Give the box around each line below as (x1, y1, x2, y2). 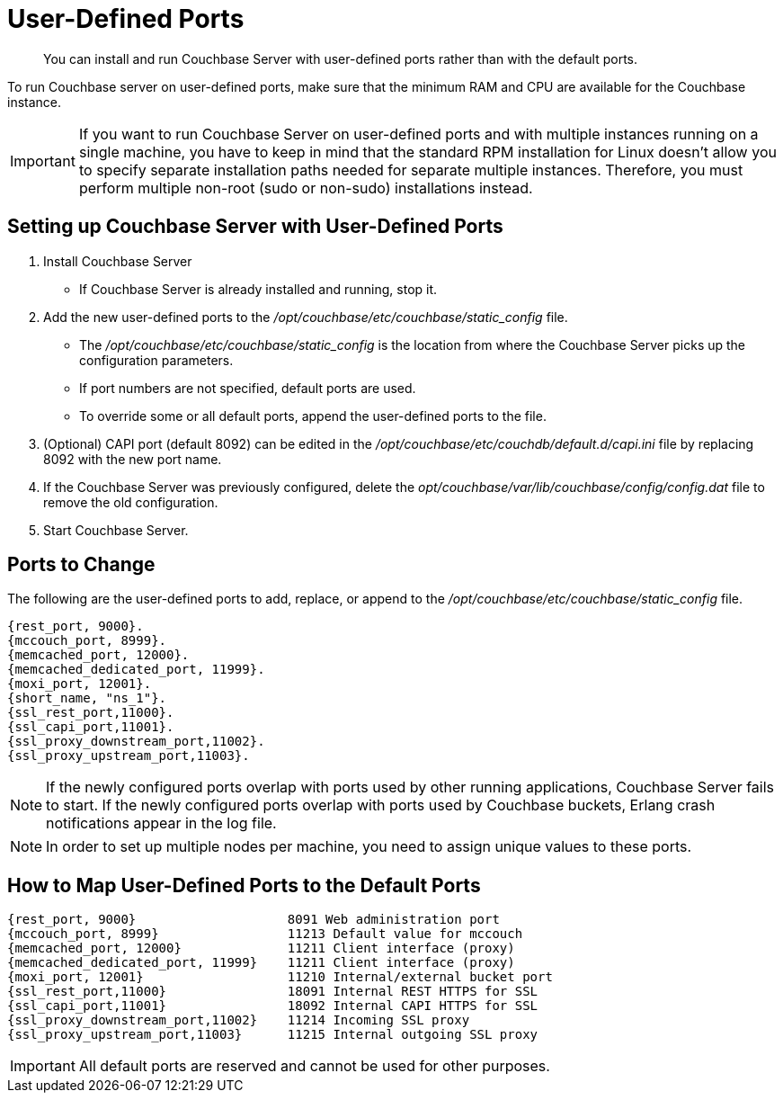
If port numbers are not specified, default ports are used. (79, 380, 416, 396)
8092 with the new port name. (43, 451, 222, 467)
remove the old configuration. (43, 494, 218, 510)
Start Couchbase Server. (43, 522, 189, 538)
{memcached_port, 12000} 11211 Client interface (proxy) (7, 941, 515, 956)
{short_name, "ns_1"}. (7, 691, 167, 706)
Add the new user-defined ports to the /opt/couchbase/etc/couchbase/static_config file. (43, 309, 568, 325)
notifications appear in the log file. (46, 814, 277, 833)
